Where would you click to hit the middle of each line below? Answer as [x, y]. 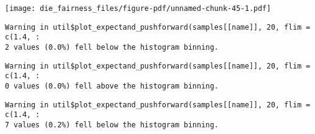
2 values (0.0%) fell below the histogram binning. [112, 47]
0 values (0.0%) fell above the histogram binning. [112, 86]
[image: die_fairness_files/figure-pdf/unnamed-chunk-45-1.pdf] [138, 8]
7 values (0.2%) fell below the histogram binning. [112, 125]
